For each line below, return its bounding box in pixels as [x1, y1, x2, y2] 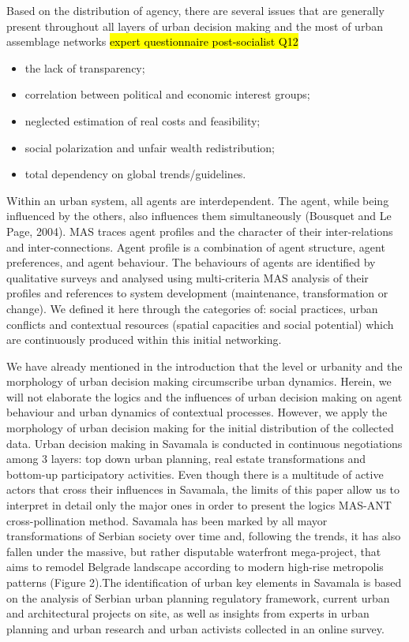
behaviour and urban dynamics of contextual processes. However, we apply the [6, 404, 388, 420]
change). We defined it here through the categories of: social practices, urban [6, 300, 378, 316]
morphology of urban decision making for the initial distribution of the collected [6, 420, 394, 436]
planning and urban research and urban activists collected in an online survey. [6, 620, 385, 636]
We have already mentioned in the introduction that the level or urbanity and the [6, 357, 403, 374]
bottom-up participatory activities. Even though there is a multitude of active [6, 465, 384, 482]
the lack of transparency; [24, 59, 145, 76]
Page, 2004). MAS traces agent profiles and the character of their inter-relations [6, 222, 393, 239]
